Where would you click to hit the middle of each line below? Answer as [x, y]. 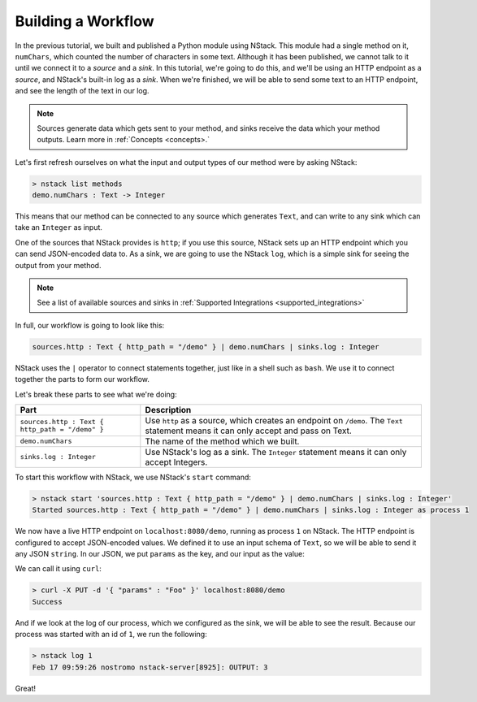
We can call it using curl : [58, 569]
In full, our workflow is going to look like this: [90, 325]
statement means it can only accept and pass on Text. [249, 431]
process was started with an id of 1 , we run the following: [111, 635]
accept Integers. [176, 461]
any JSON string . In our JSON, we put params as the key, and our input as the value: [160, 554]
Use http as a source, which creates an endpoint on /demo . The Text [274, 420]
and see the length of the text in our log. [82, 91]
